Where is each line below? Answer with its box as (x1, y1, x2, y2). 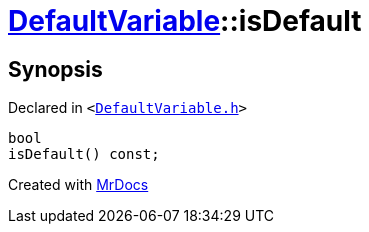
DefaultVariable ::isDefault (8, 4, 362, 38)
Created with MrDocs (8, 176, 149, 194)
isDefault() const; (8, 146, 160, 163)
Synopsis (8, 56, 103, 82)
